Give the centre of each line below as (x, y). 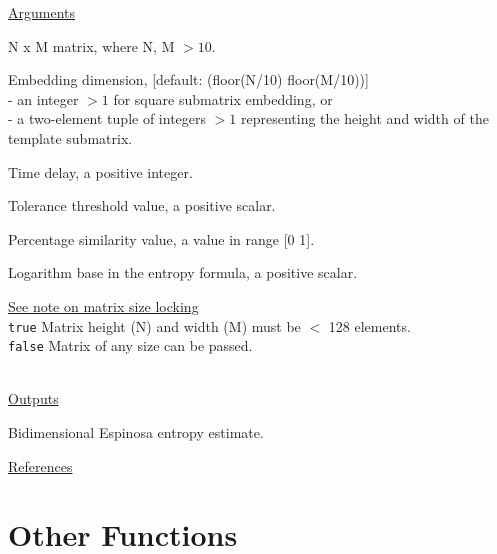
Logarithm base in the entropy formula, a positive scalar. (183, 272)
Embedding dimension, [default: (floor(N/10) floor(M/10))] (188, 79)
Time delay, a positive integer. (100, 171)
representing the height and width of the (365, 118)
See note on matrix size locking (103, 305)
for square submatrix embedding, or (223, 98)
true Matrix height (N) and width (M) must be (154, 325)
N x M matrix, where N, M (91, 45)
